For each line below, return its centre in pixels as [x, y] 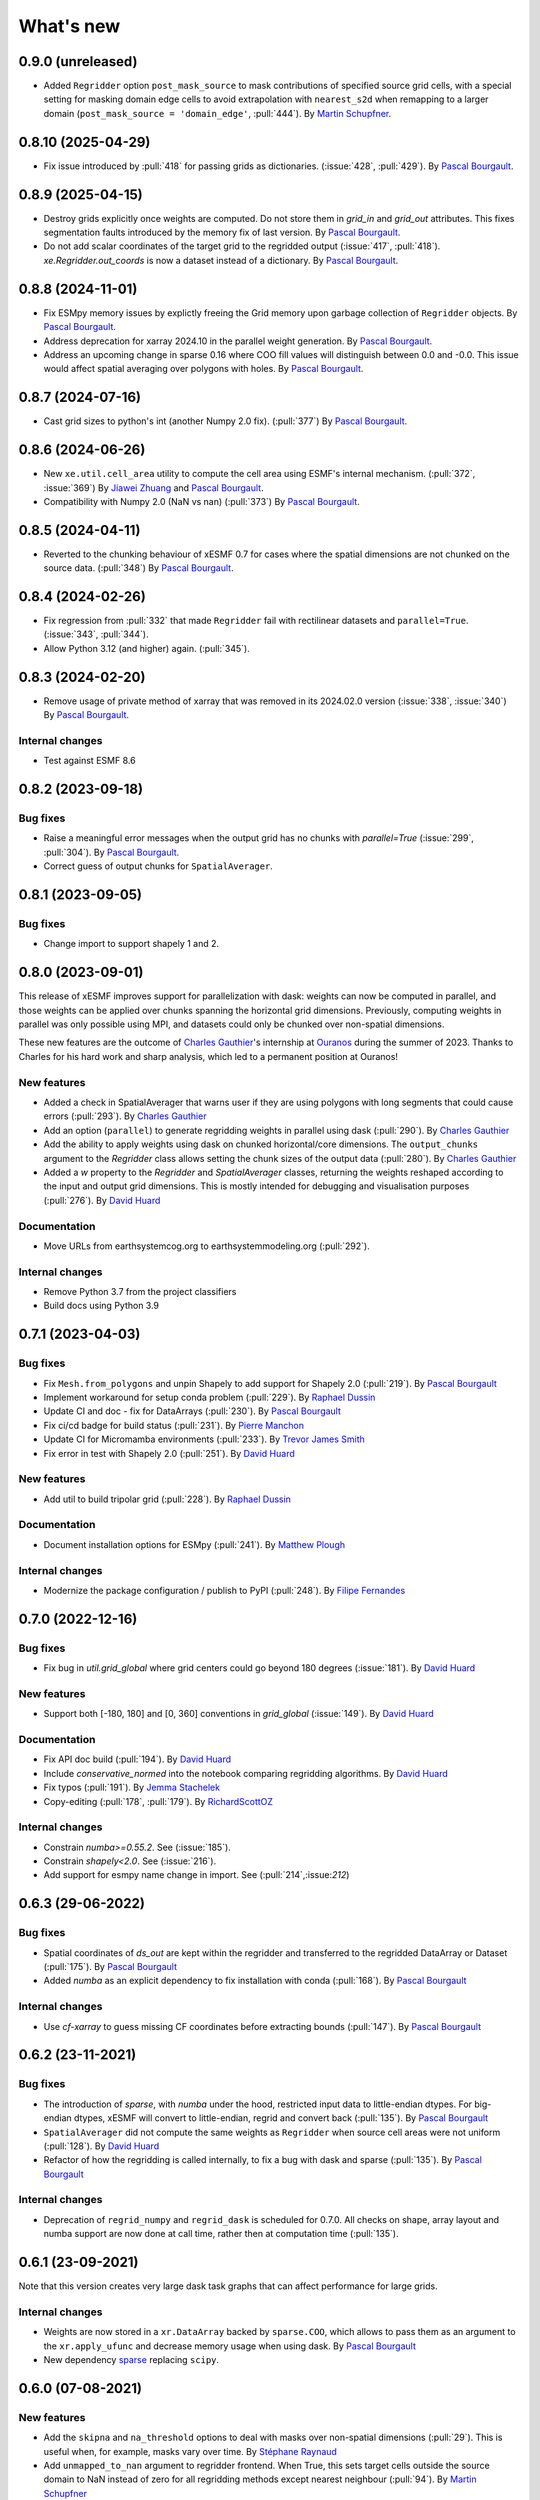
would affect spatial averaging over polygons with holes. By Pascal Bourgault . [203, 369]
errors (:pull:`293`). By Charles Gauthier [125, 1116]
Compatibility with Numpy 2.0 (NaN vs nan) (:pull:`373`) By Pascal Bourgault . [201, 501]
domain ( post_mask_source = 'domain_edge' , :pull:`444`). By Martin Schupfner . [217, 113]
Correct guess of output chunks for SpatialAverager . [158, 866]
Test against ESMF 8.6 [89, 761]
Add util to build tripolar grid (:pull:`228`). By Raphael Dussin [167, 1499]
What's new [69, 26]
